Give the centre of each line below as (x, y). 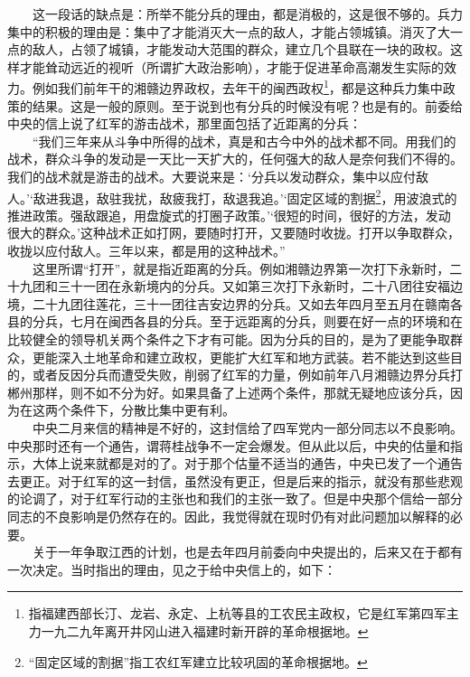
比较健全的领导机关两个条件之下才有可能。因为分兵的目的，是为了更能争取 (229, 339)
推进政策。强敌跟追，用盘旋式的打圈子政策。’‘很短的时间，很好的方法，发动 (229, 215)
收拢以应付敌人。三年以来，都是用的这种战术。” (146, 251)
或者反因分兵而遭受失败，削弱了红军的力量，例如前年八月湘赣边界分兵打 (247, 375)
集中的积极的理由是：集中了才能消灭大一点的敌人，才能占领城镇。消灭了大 (229, 31)
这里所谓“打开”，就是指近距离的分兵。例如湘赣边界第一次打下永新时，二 (247, 268)
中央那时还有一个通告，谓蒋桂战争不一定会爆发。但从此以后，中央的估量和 (229, 445)
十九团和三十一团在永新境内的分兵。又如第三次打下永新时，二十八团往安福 (229, 286)
